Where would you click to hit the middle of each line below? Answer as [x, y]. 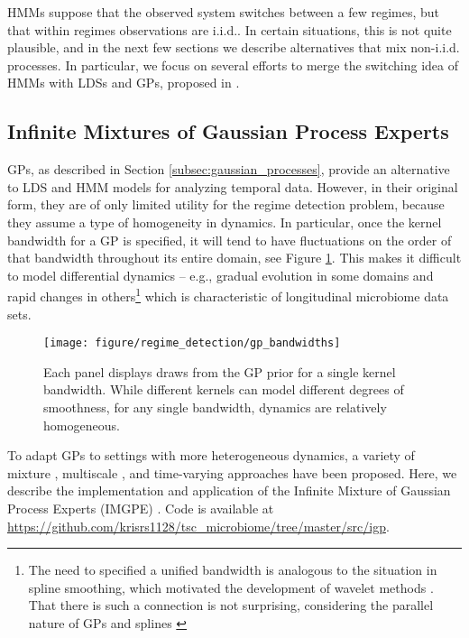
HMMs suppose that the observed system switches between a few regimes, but [224, 12]
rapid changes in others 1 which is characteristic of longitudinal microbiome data [228, 295]
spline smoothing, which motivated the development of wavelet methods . [231, 587]
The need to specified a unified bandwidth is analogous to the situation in [233, 570]
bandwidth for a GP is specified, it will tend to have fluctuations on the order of [230, 240]
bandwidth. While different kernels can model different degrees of [224, 389]
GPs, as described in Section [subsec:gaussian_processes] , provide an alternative [229, 169]
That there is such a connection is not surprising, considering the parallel [231, 605]
